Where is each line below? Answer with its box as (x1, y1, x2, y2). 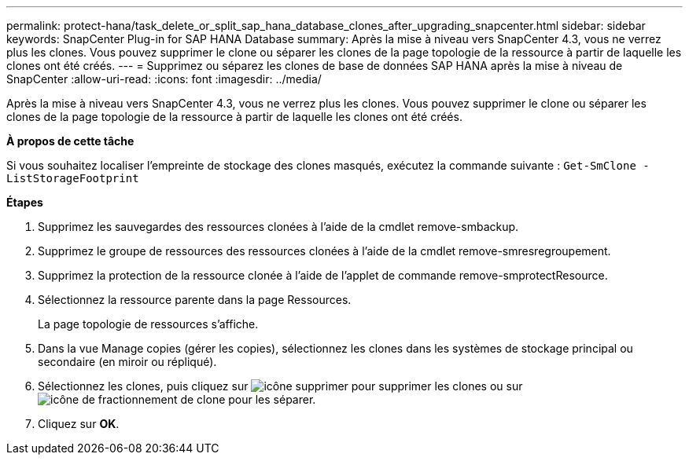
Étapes (6, 196, 43, 209)
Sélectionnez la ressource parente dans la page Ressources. (38, 293, 352, 306)
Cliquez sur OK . (38, 417, 120, 430)
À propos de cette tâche (6, 134, 134, 148)
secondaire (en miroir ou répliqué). (38, 355, 217, 368)
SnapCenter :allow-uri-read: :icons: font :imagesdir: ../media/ (6, 72, 322, 86)
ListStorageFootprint (6, 172, 139, 185)
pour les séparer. (228, 393, 316, 406)
